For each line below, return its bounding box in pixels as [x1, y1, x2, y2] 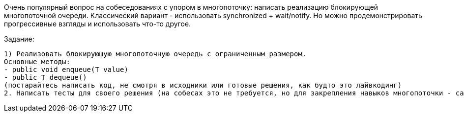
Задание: [4, 35, 34, 43]
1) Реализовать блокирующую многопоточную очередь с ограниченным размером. [4, 50, 307, 58]
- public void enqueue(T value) [4, 66, 128, 73]
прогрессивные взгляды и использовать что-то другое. [4, 20, 191, 28]
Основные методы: [4, 58, 70, 66]
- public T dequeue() [4, 73, 87, 81]
